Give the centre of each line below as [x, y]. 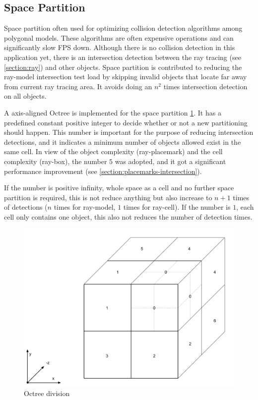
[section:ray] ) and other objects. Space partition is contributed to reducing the [123, 67]
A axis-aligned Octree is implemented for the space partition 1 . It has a [113, 112]
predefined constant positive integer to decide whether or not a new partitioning [126, 122]
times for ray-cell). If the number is [177, 207]
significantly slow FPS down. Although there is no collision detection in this [120, 47]
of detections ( [26, 207]
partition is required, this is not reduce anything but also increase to [108, 197]
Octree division [47, 393]
